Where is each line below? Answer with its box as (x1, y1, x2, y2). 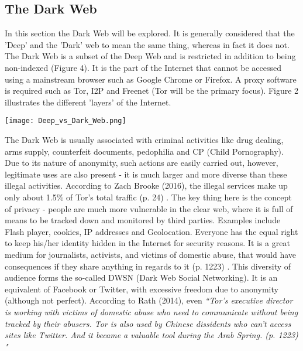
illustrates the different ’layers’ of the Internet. (5, 96, 171, 108)
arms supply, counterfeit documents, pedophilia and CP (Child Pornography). (5, 145, 284, 157)
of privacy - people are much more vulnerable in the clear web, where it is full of (5, 202, 293, 214)
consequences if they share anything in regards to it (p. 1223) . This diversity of (5, 260, 291, 272)
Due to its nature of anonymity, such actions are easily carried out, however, (5, 156, 278, 169)
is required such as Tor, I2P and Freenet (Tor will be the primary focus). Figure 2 (5, 84, 299, 97)
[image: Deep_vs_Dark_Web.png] (5, 117, 126, 125)
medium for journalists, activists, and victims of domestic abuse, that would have (5, 248, 297, 260)
